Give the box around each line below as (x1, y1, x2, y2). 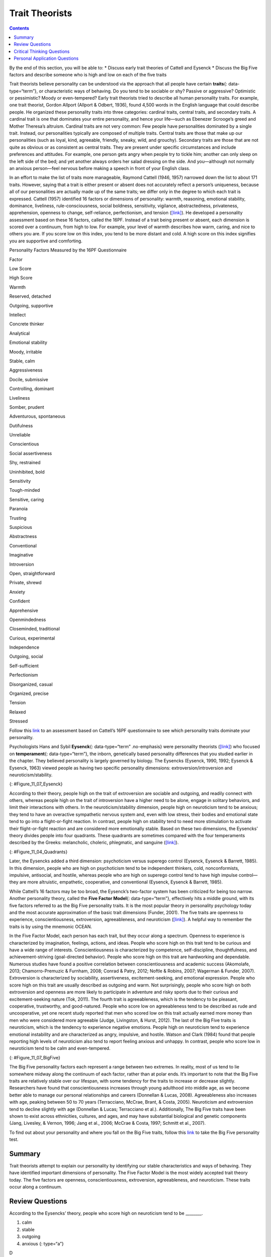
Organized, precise (9, 690, 49, 696)
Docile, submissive (9, 376, 49, 382)
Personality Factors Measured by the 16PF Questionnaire (9, 247, 127, 253)
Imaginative (9, 552, 34, 558)
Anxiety (9, 589, 25, 595)
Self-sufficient (9, 663, 39, 669)
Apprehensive (9, 607, 39, 613)
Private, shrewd (9, 580, 42, 586)
